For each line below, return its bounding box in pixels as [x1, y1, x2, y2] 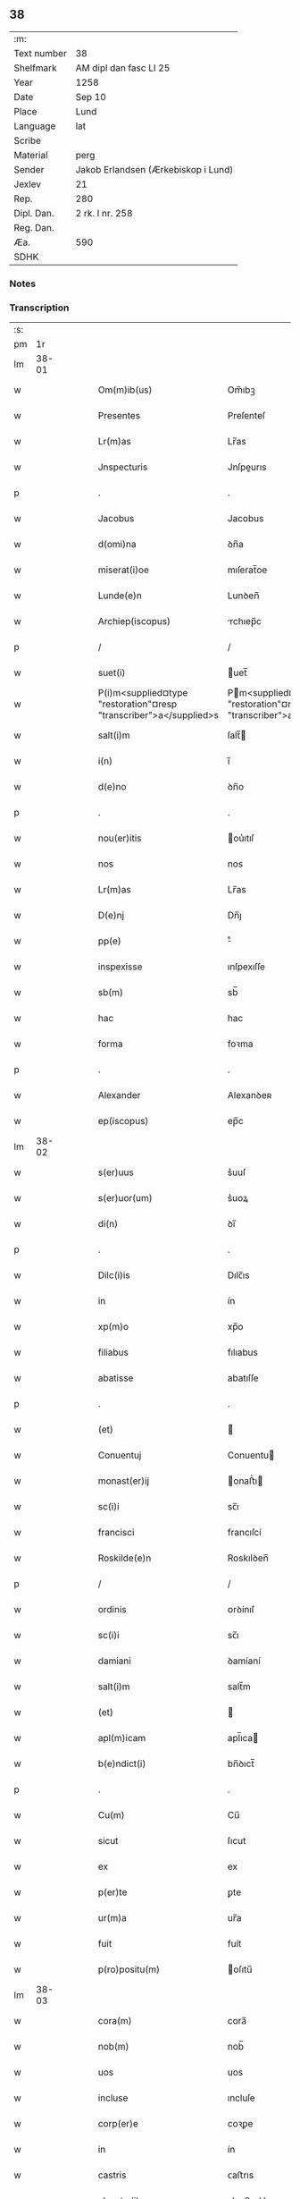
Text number [13, 47, 67, 59]
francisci [97, 1527, 135, 1539]
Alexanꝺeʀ [227, 1089, 272, 1102]
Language [13, 120, 56, 132]
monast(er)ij [97, 1475, 150, 1487]
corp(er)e [97, 2118, 138, 2130]
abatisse [97, 1372, 134, 1384]
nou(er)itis [97, 832, 142, 844]
